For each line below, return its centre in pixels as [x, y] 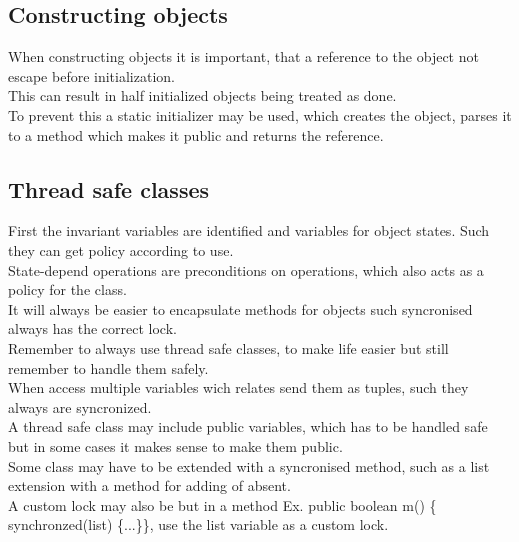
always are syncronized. [80, 406]
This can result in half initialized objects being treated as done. [202, 95]
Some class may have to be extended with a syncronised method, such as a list [249, 465]
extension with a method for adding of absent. [149, 485]
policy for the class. [67, 289]
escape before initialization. [91, 75]
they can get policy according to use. [121, 249]
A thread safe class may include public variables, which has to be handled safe [248, 426]
